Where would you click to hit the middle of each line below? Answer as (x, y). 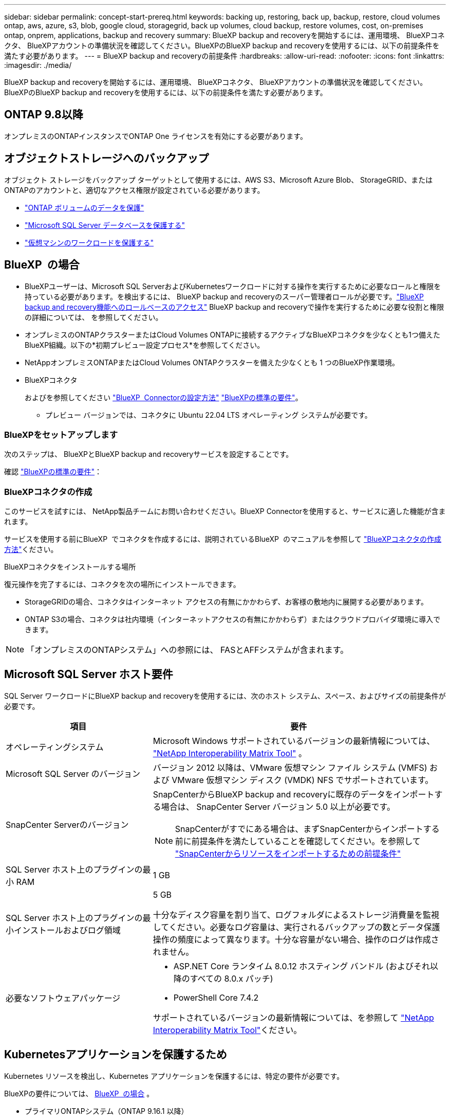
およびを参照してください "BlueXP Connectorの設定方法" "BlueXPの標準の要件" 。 (164, 397)
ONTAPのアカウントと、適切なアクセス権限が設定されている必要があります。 (134, 190)
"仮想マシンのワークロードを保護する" (89, 242)
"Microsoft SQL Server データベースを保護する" (105, 225)
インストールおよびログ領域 (67, 930)
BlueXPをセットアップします (61, 434)
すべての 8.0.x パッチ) (231, 978)
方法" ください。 (31, 549)
